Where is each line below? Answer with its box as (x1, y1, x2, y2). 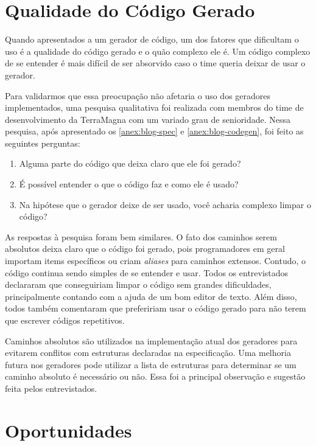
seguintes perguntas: (5, 136, 80, 149)
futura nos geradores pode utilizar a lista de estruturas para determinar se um (5, 358, 297, 371)
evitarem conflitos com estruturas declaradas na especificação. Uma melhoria (5, 346, 291, 359)
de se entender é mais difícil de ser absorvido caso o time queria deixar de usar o (5, 57, 306, 69)
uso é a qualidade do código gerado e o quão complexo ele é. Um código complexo (5, 44, 311, 57)
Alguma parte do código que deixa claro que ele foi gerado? (19, 157, 241, 170)
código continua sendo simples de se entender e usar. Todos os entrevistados (5, 266, 289, 279)
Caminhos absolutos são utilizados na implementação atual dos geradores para (5, 334, 298, 347)
